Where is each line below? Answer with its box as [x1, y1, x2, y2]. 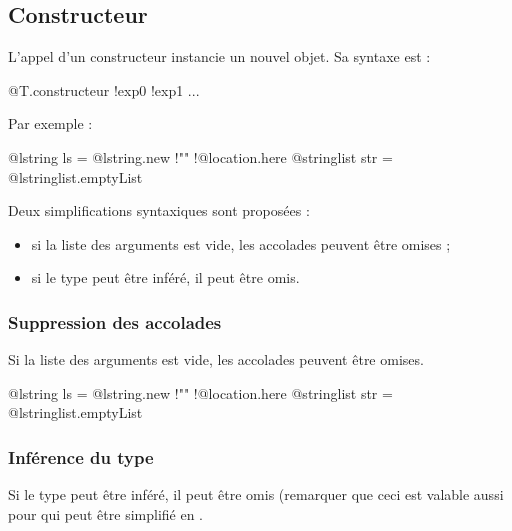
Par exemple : [8, 113, 93, 134]
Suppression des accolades [8, 309, 222, 334]
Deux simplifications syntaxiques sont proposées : [8, 200, 310, 221]
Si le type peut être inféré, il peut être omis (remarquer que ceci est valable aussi [8, 484, 504, 505]
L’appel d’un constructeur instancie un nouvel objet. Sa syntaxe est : [8, 46, 431, 67]
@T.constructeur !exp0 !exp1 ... [8, 79, 200, 100]
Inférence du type [8, 444, 154, 469]
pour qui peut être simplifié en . [8, 503, 204, 524]
